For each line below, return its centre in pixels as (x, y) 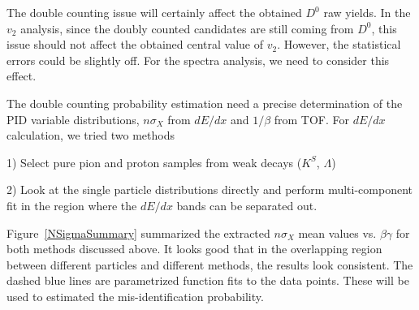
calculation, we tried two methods (91, 135)
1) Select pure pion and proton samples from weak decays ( (154, 162)
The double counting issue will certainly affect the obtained (154, 12)
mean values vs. (337, 232)
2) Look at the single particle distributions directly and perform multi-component (209, 189)
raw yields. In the (367, 12)
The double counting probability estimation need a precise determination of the (205, 103)
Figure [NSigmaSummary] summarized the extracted (138, 232)
